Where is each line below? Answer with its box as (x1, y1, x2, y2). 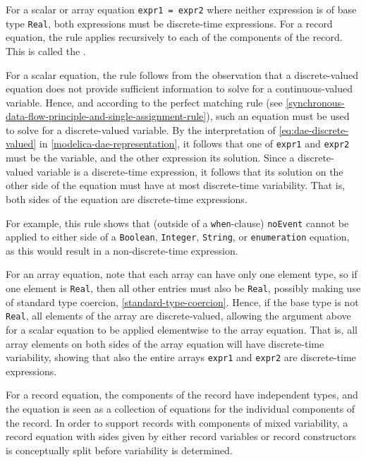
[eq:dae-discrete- (279, 122, 348, 137)
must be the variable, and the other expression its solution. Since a (6, 150, 295, 165)
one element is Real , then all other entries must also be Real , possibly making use (6, 281, 361, 295)
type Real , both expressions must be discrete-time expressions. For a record (6, 16, 333, 30)
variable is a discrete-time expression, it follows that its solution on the (36, 164, 343, 178)
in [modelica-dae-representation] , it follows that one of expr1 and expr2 (39, 136, 350, 151)
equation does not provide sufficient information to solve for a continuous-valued (6, 81, 353, 96)
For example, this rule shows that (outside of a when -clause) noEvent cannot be (6, 215, 349, 230)
